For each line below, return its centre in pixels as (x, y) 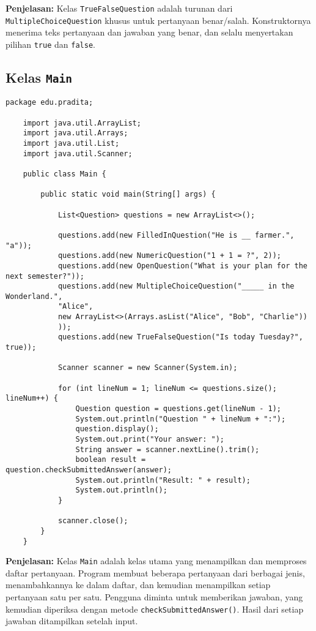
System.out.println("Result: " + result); (163, 480)
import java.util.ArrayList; (82, 123)
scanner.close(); (93, 521)
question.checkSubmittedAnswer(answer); (89, 470)
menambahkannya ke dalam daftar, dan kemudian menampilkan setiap (138, 585)
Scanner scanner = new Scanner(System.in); (148, 368)
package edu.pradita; (50, 103)
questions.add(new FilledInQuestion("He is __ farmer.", (176, 235)
